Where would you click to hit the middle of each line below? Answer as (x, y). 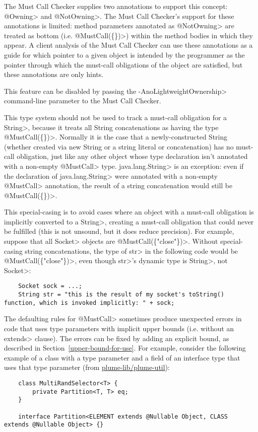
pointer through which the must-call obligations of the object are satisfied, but (123, 64)
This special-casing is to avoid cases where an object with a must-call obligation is (129, 212)
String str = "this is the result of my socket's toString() (121, 295)
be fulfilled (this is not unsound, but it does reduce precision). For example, (119, 231)
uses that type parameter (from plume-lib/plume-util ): (87, 367)
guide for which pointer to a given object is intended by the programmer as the (125, 54)
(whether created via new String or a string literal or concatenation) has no (119, 146)
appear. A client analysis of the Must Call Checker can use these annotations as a (129, 45)
